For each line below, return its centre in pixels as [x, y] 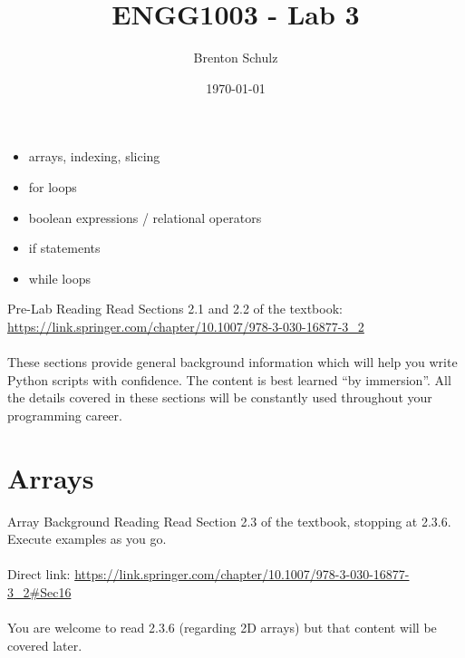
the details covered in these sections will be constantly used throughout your [220, 397]
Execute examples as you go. [87, 539]
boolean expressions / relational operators [145, 217]
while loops [59, 278]
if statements [64, 248]
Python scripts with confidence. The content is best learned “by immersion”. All [229, 379]
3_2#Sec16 [39, 591]
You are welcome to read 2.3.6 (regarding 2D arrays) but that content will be [222, 628]
